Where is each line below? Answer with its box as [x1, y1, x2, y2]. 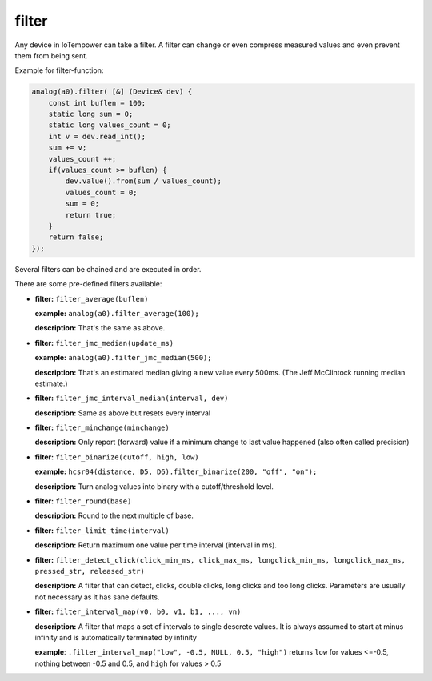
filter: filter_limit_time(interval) [34, 525, 170, 535]
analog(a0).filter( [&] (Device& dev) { [31, 87, 192, 96]
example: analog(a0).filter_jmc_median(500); [34, 353, 212, 363]
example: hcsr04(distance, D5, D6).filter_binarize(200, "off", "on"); [34, 467, 318, 476]
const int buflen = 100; [48, 98, 146, 107]
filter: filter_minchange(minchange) [34, 423, 170, 432]
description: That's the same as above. [34, 323, 166, 333]
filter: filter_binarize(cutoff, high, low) [34, 452, 199, 462]
